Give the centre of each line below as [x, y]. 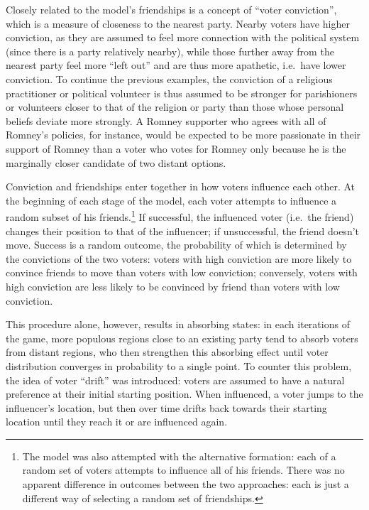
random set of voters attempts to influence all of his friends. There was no [183, 470]
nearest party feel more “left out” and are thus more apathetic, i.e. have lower [176, 65]
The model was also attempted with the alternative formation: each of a [179, 456]
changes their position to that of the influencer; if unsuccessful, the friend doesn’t [183, 230]
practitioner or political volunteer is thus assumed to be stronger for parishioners [182, 93]
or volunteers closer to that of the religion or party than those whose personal [175, 107]
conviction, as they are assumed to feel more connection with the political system [183, 37]
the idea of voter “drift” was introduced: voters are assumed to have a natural [175, 380]
